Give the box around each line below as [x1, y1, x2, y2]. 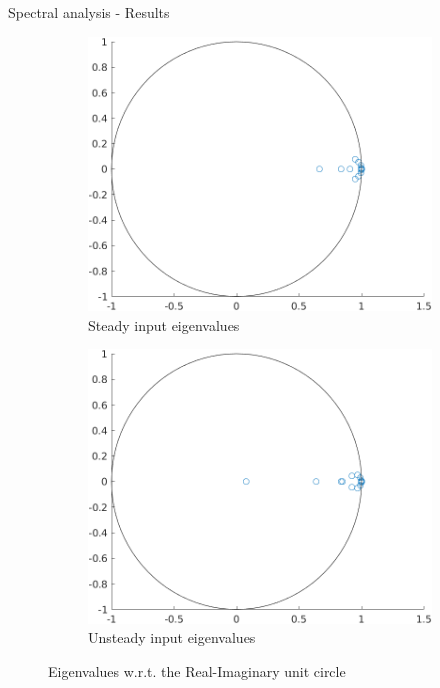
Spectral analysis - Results [8, 2, 170, 22]
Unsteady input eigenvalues [88, 627, 256, 648]
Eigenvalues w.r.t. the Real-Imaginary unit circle [48, 660, 346, 681]
